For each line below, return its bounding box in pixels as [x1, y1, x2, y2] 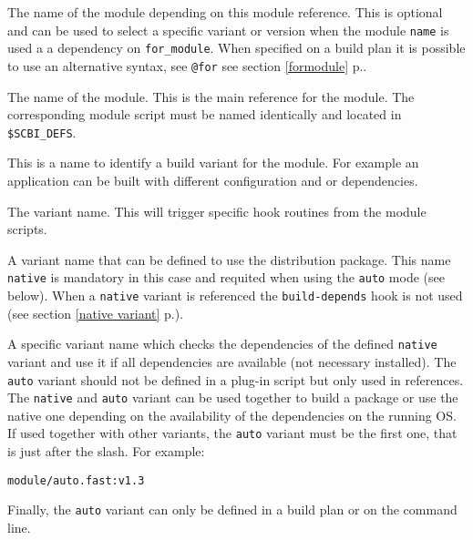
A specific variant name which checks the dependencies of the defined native [7, 334, 437, 353]
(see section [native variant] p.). [7, 303, 184, 322]
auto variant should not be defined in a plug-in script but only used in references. [7, 370, 464, 389]
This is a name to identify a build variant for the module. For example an [7, 153, 419, 172]
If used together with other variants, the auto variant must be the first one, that [7, 423, 458, 443]
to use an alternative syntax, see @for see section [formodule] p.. [7, 56, 367, 75]
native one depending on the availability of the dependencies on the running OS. [7, 405, 457, 424]
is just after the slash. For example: [7, 442, 205, 461]
